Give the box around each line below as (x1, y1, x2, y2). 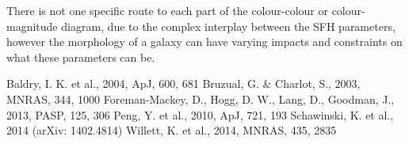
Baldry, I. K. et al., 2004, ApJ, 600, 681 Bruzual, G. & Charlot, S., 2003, (6, 75, 361, 92)
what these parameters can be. (6, 48, 155, 65)
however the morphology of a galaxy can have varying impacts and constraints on (6, 33, 403, 50)
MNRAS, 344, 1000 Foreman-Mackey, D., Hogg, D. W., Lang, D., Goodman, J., (6, 90, 395, 107)
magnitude (6, 17, 58, 34)
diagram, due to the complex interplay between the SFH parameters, (61, 17, 396, 34)
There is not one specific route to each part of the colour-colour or (6, 2, 328, 18)
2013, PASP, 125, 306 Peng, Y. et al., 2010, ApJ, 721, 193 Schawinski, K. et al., (6, 106, 394, 123)
